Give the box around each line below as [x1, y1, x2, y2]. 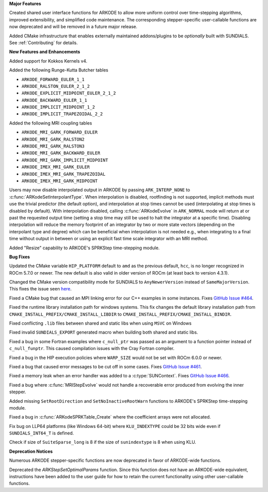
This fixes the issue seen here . [9, 286, 72, 292]
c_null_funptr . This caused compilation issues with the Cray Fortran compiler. [9, 346, 175, 351]
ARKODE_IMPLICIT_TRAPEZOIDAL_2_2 [21, 111, 103, 117]
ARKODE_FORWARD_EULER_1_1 [21, 76, 85, 82]
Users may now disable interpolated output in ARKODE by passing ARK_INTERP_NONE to [9, 187, 191, 193]
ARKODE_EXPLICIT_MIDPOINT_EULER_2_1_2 [21, 90, 116, 96]
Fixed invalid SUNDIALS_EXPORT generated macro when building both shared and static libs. [9, 329, 199, 335]
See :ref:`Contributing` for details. [9, 40, 78, 46]
